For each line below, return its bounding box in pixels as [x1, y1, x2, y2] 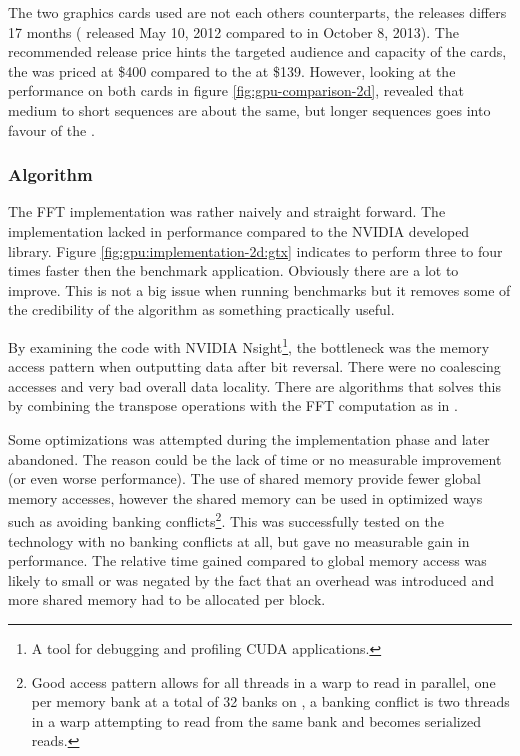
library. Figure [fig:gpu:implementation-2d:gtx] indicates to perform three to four [8, 240, 503, 261]
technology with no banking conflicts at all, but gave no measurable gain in [8, 530, 470, 551]
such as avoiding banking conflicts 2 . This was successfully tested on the [8, 508, 444, 531]
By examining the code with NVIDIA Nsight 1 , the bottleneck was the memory [8, 333, 490, 357]
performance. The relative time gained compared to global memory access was [8, 550, 487, 571]
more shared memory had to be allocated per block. [8, 589, 326, 610]
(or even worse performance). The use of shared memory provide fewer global [8, 468, 482, 489]
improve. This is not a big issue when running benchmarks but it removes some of [8, 279, 511, 300]
